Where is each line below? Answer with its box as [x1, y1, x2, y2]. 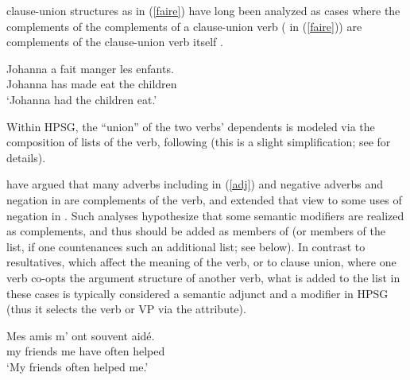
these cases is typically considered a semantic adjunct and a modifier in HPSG [6, 285, 389, 301]
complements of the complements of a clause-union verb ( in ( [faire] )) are [6, 17, 362, 34]
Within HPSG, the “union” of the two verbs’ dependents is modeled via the [6, 118, 375, 134]
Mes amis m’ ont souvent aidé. [6, 327, 155, 343]
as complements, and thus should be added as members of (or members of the [6, 223, 385, 239]
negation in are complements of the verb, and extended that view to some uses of [6, 191, 402, 207]
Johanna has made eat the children [6, 76, 177, 92]
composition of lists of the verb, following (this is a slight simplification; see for [6, 134, 391, 150]
